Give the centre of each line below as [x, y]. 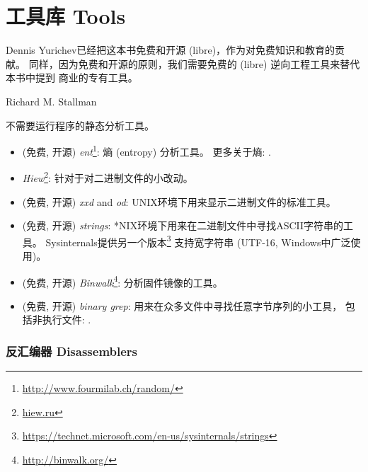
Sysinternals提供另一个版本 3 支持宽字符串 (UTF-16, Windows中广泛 [198, 241]
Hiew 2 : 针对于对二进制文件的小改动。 [108, 177]
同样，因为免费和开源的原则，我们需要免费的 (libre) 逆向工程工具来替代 [194, 63]
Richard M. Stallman [51, 101]
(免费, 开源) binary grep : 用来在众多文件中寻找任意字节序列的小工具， [182, 305]
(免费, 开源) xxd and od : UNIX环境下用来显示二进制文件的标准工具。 [179, 201]
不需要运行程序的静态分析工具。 [80, 125]
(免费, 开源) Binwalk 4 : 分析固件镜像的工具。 [122, 281]
